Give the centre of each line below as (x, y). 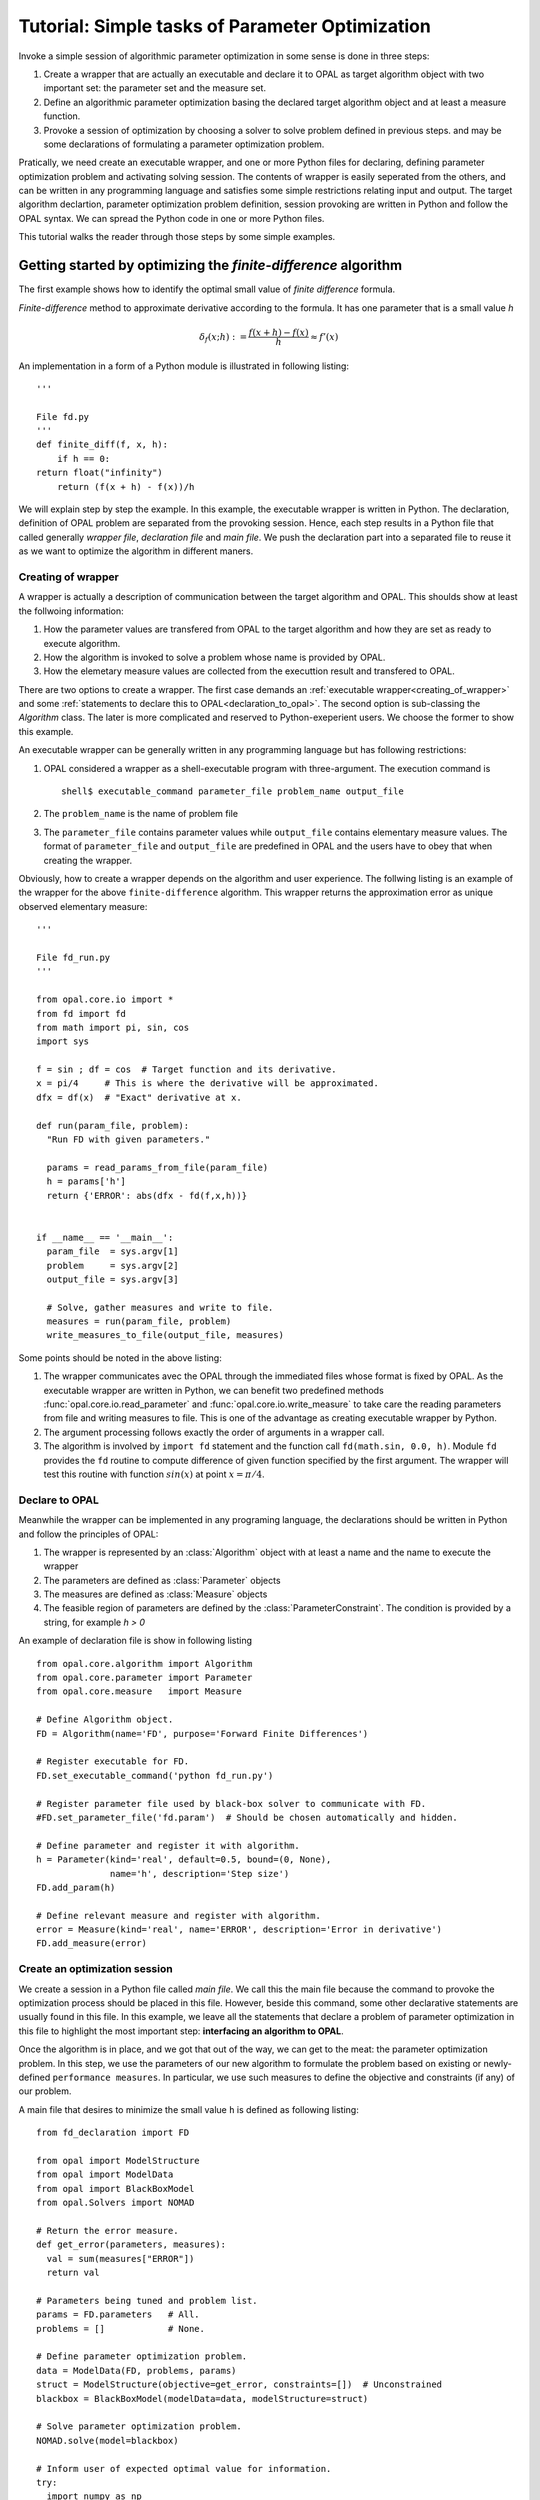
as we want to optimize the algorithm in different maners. (136, 551)
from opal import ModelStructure (118, 2160)
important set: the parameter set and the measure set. (155, 88)
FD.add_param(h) (76, 1887)
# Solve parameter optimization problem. (139, 2426)
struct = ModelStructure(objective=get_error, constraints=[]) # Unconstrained (239, 2384)
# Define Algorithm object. (105, 1719)
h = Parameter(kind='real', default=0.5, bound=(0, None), (184, 1859)
